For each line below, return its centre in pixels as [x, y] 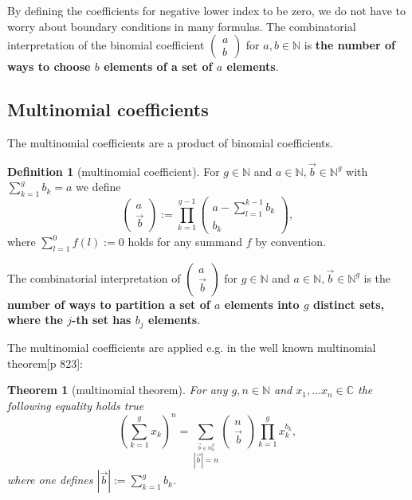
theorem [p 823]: [45, 363]
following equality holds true [76, 405]
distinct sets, [349, 304]
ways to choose [49, 66]
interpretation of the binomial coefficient [106, 45]
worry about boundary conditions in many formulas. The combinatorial [182, 26]
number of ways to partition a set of [109, 304]
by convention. [291, 242]
